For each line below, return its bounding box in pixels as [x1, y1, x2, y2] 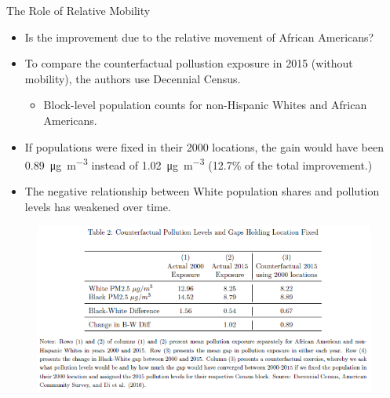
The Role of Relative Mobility [6, 2, 151, 18]
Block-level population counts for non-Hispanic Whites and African [43, 97, 367, 113]
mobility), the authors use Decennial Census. [24, 70, 241, 86]
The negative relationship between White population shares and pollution [24, 183, 380, 199]
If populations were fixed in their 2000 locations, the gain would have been [24, 138, 384, 155]
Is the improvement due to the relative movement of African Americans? [24, 28, 374, 45]
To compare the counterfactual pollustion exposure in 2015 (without [24, 55, 353, 71]
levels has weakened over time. [24, 199, 171, 214]
